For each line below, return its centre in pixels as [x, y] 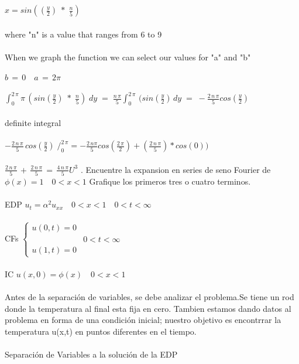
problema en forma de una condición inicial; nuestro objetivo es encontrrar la [143, 320]
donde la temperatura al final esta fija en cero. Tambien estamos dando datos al [148, 308]
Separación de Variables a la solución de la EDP [91, 354]
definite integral [33, 122]
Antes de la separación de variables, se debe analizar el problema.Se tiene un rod [149, 296]
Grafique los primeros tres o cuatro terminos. [170, 181]
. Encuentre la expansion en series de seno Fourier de [176, 169]
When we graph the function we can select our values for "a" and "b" [128, 57]
